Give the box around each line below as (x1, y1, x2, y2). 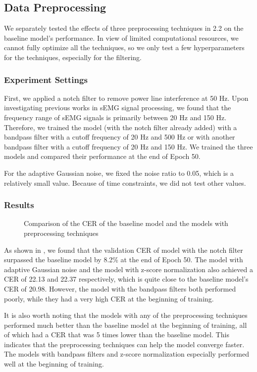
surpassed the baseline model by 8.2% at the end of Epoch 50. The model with (4, 254, 243, 265)
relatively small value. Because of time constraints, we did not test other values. (4, 177, 246, 188)
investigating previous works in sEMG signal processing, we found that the (4, 102, 231, 113)
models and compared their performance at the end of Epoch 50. (4, 151, 201, 161)
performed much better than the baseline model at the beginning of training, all (4, 319, 247, 330)
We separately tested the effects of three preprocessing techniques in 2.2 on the (4, 23, 244, 33)
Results (4, 199, 34, 211)
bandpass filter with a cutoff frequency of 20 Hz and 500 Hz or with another (4, 132, 235, 142)
